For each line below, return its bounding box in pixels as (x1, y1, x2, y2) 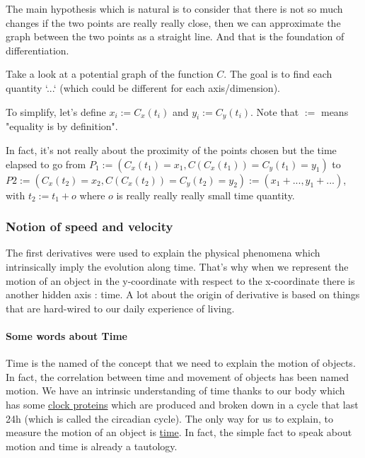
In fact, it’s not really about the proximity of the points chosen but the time (6, 142, 337, 157)
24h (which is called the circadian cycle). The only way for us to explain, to (6, 411, 333, 425)
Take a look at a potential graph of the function (6, 66, 214, 81)
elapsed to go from (6, 156, 86, 171)
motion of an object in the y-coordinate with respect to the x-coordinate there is (6, 273, 355, 288)
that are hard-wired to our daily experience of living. (6, 300, 235, 315)
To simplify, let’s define (6, 104, 106, 119)
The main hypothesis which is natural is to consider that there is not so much (6, 1, 343, 16)
